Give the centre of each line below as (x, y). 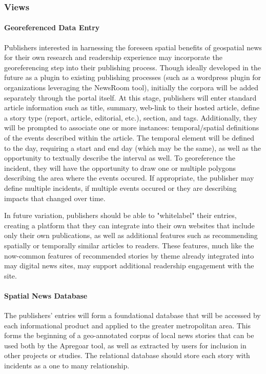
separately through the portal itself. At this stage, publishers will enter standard (130, 97)
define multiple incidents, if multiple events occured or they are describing (120, 188)
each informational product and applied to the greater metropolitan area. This (128, 325)
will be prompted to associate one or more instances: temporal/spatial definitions (132, 127)
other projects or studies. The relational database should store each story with (127, 355)
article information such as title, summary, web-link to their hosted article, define (132, 107)
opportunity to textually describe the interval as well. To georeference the (120, 158)
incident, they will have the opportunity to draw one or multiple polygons (120, 168)
